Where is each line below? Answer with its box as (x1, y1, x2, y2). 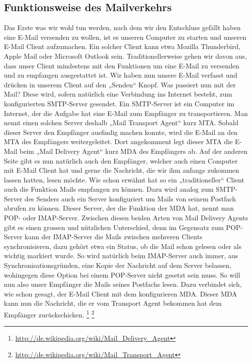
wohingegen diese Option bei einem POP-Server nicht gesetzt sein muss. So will (4, 269, 240, 280)
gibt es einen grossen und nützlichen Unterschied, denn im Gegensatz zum (4, 222, 224, 232)
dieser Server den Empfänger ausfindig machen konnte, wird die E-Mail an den (4, 127, 238, 137)
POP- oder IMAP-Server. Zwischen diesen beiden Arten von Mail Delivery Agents (4, 213, 248, 223)
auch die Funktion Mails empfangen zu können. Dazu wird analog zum (4, 184, 214, 194)
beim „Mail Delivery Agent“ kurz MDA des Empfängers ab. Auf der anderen (19, 146, 248, 156)
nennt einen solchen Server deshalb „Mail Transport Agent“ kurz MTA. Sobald (4, 117, 238, 128)
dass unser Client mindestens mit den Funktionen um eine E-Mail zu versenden (4, 60, 239, 70)
